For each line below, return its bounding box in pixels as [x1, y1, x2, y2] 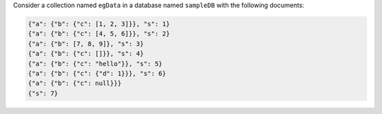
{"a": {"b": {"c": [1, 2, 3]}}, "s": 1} [28, 20, 170, 28]
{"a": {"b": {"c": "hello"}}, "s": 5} [28, 59, 163, 67]
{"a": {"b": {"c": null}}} [28, 79, 122, 88]
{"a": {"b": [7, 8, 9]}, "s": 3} [28, 40, 144, 47]
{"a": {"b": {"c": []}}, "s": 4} [28, 50, 144, 58]
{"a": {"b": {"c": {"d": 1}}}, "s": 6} [28, 69, 166, 77]
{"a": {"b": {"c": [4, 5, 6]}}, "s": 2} [28, 30, 170, 38]
